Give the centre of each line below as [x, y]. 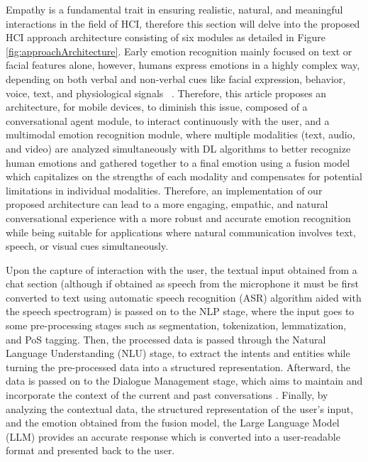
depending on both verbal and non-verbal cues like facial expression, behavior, [176, 78]
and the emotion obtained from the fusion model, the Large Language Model [173, 423]
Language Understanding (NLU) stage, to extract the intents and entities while [178, 353]
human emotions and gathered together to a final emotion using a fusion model [178, 162]
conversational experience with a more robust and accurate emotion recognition [178, 218]
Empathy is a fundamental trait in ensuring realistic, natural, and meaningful [174, 9]
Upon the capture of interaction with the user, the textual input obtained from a [182, 269]
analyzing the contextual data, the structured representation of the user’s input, [180, 408]
